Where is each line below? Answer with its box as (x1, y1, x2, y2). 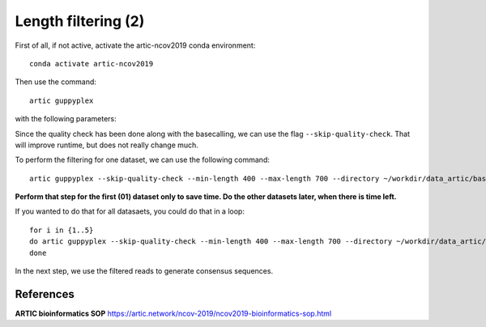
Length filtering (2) (15, 12, 145, 30)
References (15, 287, 75, 301)
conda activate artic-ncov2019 (29, 59, 154, 68)
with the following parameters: (15, 114, 117, 124)
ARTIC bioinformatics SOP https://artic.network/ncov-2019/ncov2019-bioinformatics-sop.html (15, 308, 332, 318)
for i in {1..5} (29, 225, 94, 235)
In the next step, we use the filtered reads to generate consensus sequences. (15, 266, 274, 276)
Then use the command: (15, 77, 97, 87)
